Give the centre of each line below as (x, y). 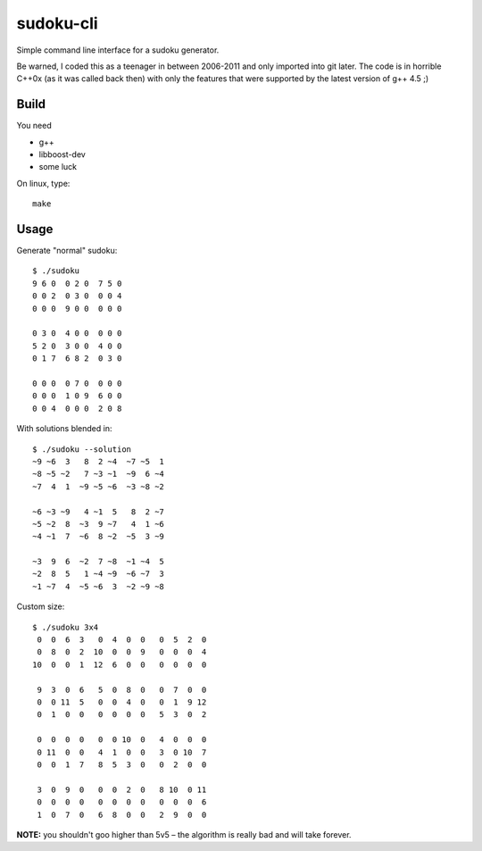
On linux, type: (43, 183)
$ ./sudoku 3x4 (66, 627)
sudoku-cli (57, 23)
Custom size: (41, 606)
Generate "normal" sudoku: (67, 251)
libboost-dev (62, 154)
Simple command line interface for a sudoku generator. (118, 50)
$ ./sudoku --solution (82, 449)
